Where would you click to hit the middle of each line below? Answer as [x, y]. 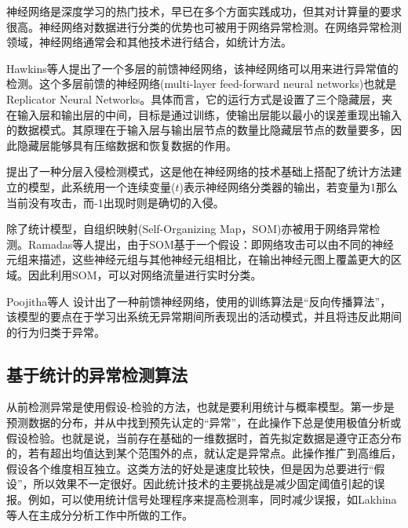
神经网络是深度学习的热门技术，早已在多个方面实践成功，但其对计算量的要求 [204, 11]
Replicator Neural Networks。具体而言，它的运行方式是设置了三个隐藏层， [194, 98]
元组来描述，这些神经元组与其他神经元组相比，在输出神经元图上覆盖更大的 [199, 259]
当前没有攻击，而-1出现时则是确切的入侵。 [115, 202]
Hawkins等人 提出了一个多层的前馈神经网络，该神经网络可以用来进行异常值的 [202, 68]
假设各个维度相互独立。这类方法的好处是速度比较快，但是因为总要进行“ [190, 468]
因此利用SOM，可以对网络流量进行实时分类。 [145, 274]
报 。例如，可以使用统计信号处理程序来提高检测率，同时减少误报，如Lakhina [202, 499]
